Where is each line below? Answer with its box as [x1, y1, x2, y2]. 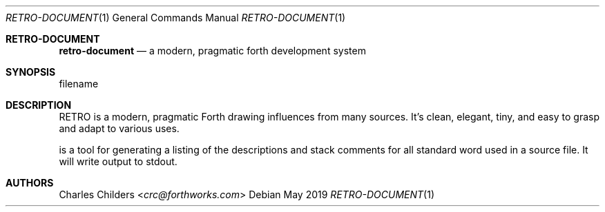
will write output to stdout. [59, 156, 177, 167]
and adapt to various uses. [59, 123, 180, 134]
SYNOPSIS [6, 66, 56, 78]
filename [59, 78, 99, 89]
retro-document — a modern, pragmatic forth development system [59, 45, 366, 56]
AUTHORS [6, 177, 54, 189]
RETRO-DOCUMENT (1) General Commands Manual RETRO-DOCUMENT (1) [6, 12, 346, 23]
